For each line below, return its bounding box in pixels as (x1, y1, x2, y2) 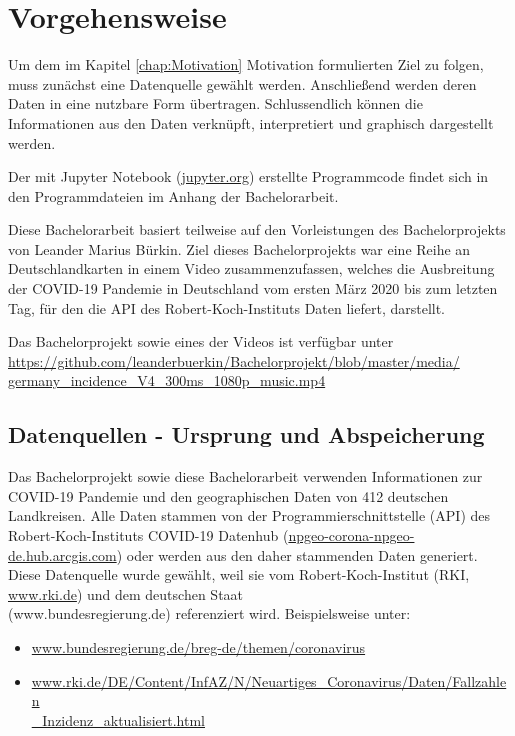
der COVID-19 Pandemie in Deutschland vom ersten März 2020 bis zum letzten (8, 278, 498, 299)
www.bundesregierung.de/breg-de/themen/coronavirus (31, 636, 366, 657)
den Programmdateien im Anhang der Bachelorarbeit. (8, 185, 339, 206)
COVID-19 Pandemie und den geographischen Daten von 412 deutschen (8, 485, 449, 506)
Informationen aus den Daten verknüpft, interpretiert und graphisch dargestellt (8, 112, 494, 133)
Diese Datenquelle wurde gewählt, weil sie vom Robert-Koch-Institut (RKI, (8, 564, 470, 585)
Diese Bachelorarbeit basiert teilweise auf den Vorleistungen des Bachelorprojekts (8, 219, 506, 240)
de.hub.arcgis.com (8, 544, 117, 565)
